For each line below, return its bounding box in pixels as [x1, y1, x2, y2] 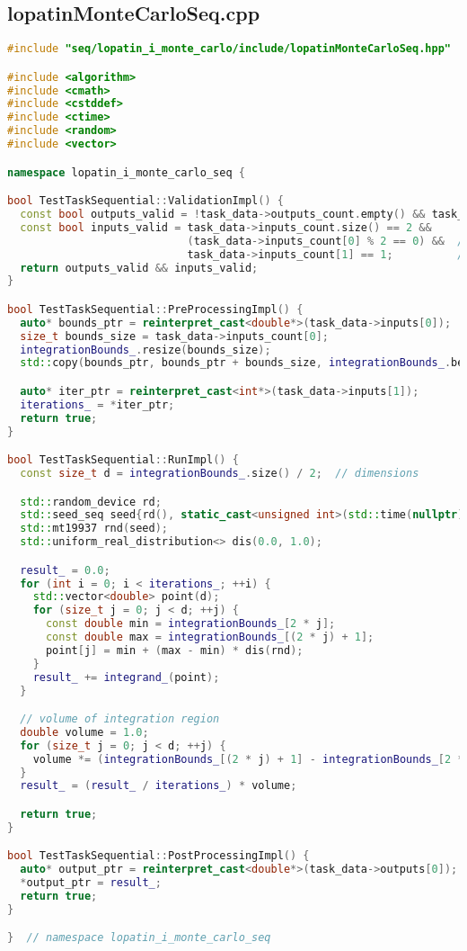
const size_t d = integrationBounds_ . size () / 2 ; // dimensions [20, 467, 419, 480]
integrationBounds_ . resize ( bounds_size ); [20, 343, 271, 356]
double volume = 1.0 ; [20, 725, 149, 739]
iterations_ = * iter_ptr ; [20, 398, 175, 411]
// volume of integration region [20, 713, 220, 726]
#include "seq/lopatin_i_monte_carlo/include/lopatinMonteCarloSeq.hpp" [7, 42, 451, 56]
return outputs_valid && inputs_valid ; [20, 261, 259, 274]
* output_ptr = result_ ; [20, 876, 162, 890]
